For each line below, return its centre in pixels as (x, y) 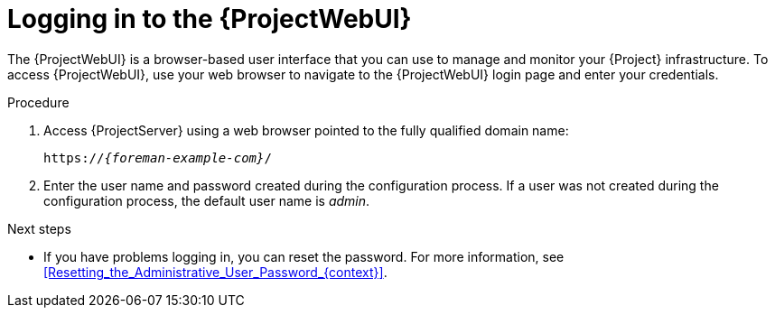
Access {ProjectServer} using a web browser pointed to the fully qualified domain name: (306, 130)
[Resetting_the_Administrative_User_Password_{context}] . (215, 272)
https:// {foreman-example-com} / (158, 157)
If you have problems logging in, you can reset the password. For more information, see (304, 256)
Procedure (38, 102)
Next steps (39, 228)
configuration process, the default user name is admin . (207, 200)
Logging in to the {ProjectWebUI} (210, 19)
